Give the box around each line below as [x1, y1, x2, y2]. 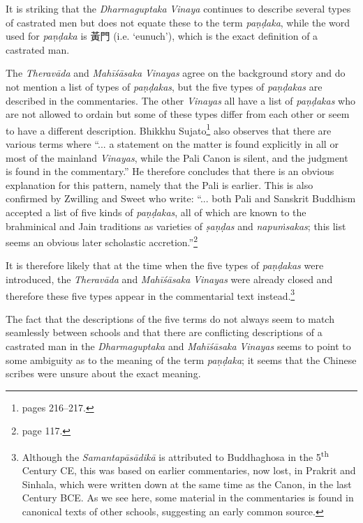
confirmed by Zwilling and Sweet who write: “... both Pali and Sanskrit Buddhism [6, 191, 356, 206]
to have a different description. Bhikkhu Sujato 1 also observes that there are [6, 121, 332, 137]
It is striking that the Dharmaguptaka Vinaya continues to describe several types [6, 1, 351, 15]
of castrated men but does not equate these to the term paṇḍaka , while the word [6, 15, 350, 29]
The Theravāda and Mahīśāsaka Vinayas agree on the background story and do [6, 66, 346, 80]
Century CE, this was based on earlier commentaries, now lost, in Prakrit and [22, 463, 356, 478]
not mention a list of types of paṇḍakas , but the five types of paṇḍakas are [6, 79, 323, 93]
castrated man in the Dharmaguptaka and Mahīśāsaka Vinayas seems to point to [6, 339, 351, 354]
